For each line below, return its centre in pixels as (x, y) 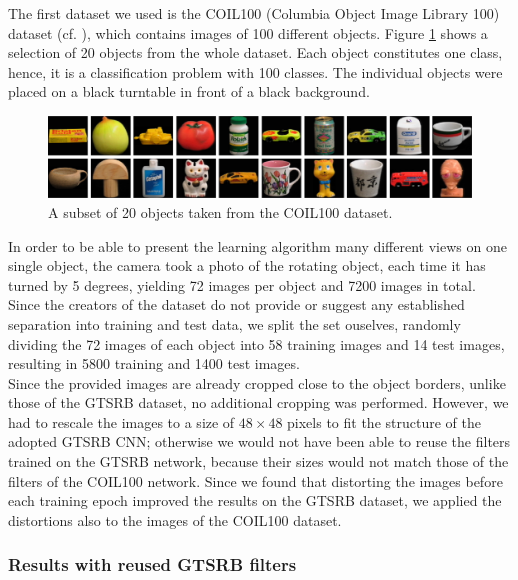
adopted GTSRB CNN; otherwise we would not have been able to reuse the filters (259, 441)
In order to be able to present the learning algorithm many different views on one (257, 245)
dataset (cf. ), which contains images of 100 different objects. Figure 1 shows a (248, 32)
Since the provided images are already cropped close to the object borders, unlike (257, 382)
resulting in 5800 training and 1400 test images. (154, 363)
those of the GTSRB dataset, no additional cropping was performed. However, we (258, 402)
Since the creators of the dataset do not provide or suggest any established (236, 304)
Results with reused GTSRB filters (152, 564)
